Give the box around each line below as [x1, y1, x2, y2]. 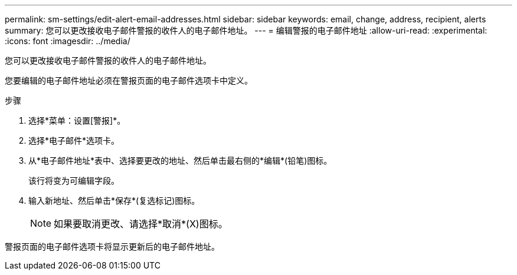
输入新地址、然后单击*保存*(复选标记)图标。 [28, 196, 200, 206]
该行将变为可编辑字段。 [28, 175, 119, 185]
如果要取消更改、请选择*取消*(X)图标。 [54, 218, 228, 230]
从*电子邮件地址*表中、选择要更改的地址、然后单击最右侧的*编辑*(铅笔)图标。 [28, 155, 332, 165]
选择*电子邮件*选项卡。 [28, 135, 120, 145]
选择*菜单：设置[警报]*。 [28, 115, 126, 125]
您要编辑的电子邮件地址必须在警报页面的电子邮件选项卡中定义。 [5, 75, 253, 85]
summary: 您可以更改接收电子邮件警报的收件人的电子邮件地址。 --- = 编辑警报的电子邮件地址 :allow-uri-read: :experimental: [5, 25, 487, 35]
